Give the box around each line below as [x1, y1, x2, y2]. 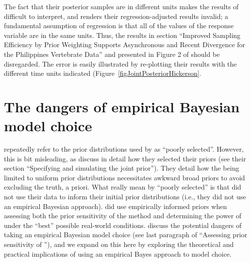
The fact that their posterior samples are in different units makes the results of [4, 1, 239, 11]
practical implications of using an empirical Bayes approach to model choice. [4, 248, 232, 259]
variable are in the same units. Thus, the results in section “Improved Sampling [4, 30, 241, 40]
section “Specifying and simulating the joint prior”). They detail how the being [4, 163, 239, 173]
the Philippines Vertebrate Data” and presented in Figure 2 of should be [4, 49, 220, 59]
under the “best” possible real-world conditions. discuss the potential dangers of [4, 220, 242, 230]
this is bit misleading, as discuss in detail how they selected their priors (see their [4, 153, 246, 163]
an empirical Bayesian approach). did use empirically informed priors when [4, 201, 227, 211]
